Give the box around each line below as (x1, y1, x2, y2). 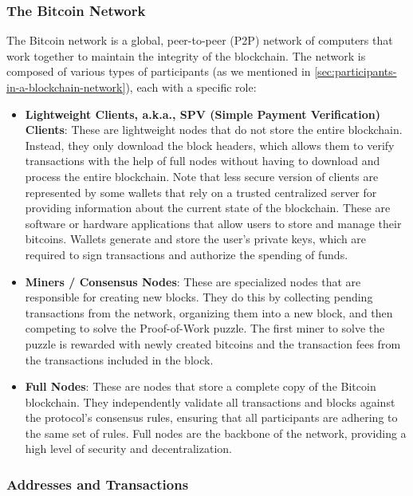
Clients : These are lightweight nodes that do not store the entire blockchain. (25, 121, 403, 138)
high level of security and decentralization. (25, 440, 232, 457)
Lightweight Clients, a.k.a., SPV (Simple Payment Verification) (25, 105, 381, 122)
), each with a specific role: (125, 79, 257, 95)
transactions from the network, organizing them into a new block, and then (25, 304, 393, 321)
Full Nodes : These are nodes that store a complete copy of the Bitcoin (25, 378, 376, 395)
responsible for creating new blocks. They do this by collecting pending (25, 289, 373, 305)
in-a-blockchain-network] (6, 79, 126, 95)
